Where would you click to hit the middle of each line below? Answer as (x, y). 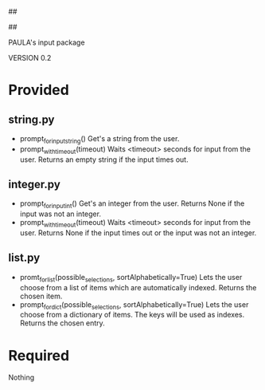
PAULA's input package (47, 42)
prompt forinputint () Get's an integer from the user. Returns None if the (132, 205)
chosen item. (41, 296)
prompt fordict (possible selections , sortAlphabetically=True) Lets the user (134, 305)
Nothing (21, 377)
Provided (39, 90)
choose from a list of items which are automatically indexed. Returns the (138, 287)
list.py (24, 258)
